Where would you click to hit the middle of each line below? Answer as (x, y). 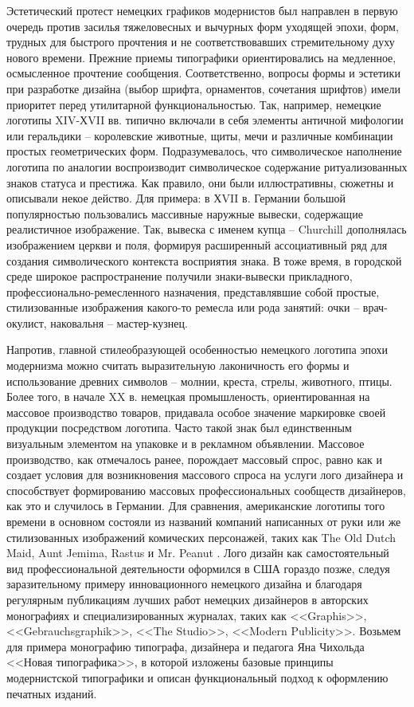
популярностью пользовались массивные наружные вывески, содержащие (185, 213)
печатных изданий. (52, 693)
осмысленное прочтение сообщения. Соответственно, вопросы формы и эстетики (203, 73)
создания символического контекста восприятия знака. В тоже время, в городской (204, 260)
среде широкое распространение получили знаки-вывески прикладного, (180, 276)
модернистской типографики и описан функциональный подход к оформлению (197, 677)
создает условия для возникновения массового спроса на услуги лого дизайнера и (205, 475)
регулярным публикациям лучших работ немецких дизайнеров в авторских (187, 599)
